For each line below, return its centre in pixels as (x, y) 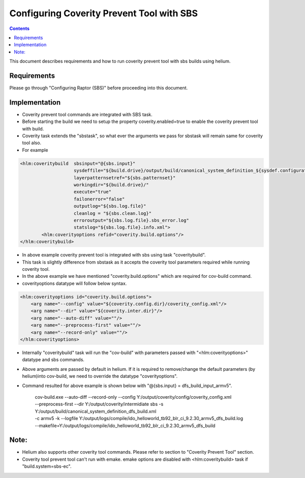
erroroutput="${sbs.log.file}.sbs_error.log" (131, 220)
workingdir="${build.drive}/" (112, 185)
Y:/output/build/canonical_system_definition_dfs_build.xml (96, 411)
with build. (33, 129)
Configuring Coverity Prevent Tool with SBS (104, 13)
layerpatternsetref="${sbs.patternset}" (125, 178)
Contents (20, 28)
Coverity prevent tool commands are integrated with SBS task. (87, 114)
